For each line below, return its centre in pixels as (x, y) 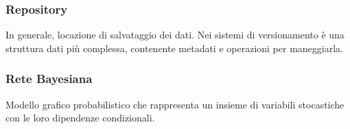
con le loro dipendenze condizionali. (80, 118)
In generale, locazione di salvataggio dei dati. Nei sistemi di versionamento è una (175, 35)
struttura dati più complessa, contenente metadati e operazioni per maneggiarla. (174, 48)
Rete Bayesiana (49, 79)
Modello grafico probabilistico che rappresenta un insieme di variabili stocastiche (175, 104)
